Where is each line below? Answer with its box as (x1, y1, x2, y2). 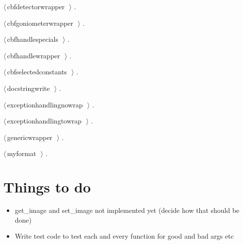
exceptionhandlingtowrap (7, 116, 82, 126)
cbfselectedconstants (7, 67, 67, 77)
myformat (7, 148, 36, 158)
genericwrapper (7, 132, 52, 142)
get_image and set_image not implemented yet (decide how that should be (15, 205, 240, 215)
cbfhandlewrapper (7, 50, 60, 60)
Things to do (3, 177, 91, 197)
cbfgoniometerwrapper (7, 17, 74, 28)
